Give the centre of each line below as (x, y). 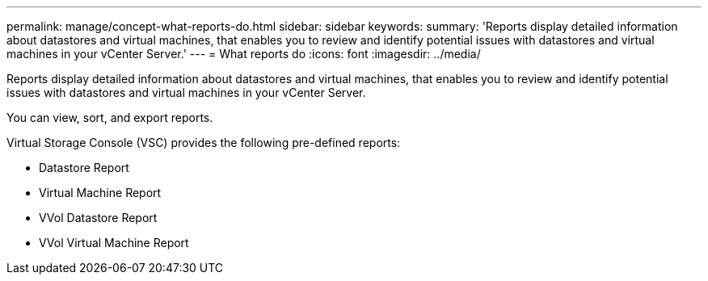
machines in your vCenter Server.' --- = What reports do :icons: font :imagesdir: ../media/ (244, 54)
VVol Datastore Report (98, 218)
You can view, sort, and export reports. (110, 117)
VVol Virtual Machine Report (114, 243)
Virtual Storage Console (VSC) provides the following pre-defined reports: (204, 143)
